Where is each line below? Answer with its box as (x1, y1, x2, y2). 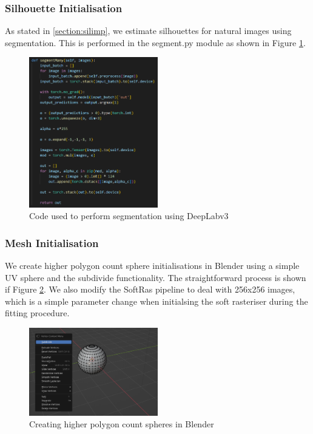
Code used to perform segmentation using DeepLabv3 (29, 209, 229, 222)
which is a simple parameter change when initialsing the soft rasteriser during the (5, 294, 308, 307)
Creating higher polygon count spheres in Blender (29, 418, 214, 430)
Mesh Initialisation (5, 235, 99, 250)
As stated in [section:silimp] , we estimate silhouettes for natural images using (5, 24, 292, 37)
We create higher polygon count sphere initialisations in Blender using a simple (5, 259, 300, 272)
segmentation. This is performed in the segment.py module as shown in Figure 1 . (5, 36, 306, 49)
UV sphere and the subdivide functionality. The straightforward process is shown (5, 271, 306, 283)
